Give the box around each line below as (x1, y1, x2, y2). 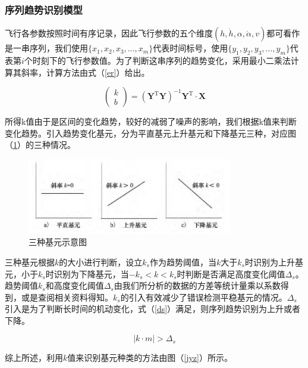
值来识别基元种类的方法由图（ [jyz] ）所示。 (67, 351, 232, 364)
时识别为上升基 (244, 255, 303, 268)
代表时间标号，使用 (153, 42, 228, 54)
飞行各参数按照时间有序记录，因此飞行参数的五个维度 (5, 27, 213, 39)
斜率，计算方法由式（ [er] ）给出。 (21, 66, 150, 78)
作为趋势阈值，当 (149, 255, 216, 268)
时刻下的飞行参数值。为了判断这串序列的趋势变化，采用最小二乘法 (32, 54, 291, 67)
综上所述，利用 (5, 351, 63, 364)
